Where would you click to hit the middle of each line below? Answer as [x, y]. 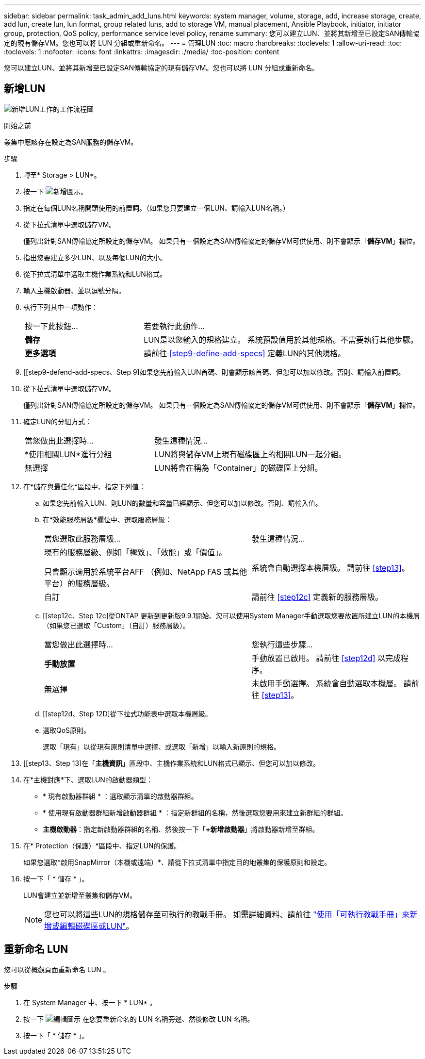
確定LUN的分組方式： [57, 421]
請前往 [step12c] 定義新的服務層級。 [317, 597]
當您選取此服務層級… [82, 538]
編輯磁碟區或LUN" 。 [97, 926]
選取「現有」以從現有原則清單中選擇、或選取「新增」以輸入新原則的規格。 [162, 746]
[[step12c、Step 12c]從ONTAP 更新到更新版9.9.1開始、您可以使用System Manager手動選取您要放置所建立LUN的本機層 [231, 615]
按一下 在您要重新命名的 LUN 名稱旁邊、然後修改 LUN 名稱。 [139, 1019]
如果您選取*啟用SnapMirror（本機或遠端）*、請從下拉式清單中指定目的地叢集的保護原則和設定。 [177, 862]
